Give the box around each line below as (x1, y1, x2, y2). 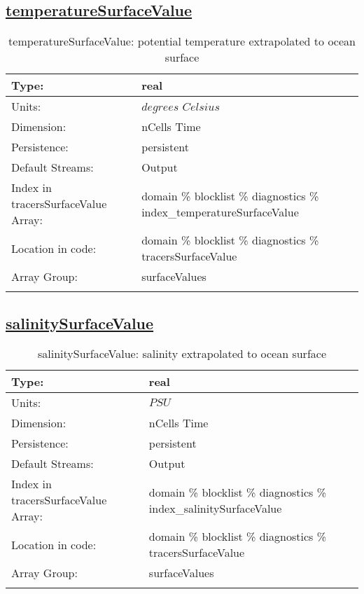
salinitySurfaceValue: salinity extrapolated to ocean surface (37, 345, 326, 362)
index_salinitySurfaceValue (148, 499, 282, 516)
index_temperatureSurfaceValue (141, 203, 299, 220)
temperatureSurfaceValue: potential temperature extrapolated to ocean (8, 33, 356, 50)
